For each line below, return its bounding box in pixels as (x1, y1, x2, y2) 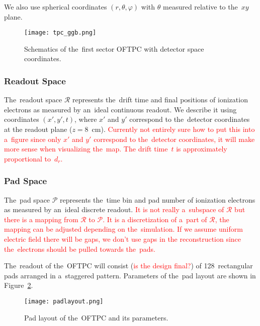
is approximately (176, 143, 227, 154)
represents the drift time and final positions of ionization (72, 94, 248, 105)
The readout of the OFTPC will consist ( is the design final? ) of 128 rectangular (4, 260, 253, 271)
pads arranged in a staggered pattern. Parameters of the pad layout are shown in (4, 270, 256, 280)
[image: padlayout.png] (24, 297, 104, 305)
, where (74, 114, 97, 124)
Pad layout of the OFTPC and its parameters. (24, 312, 168, 322)
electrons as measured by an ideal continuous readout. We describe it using (4, 104, 237, 114)
